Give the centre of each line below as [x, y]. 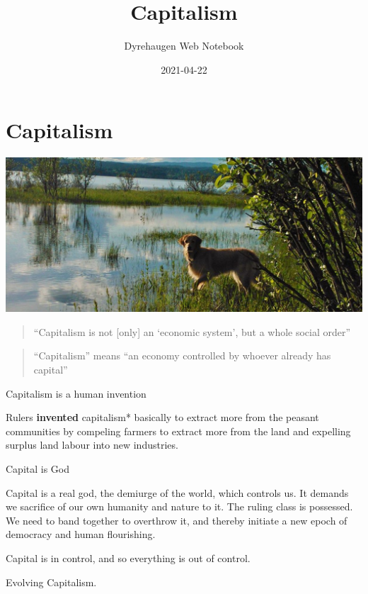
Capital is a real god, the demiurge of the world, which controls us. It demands [177, 492]
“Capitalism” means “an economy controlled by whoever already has [182, 355]
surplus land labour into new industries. [92, 445]
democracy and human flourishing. [81, 534]
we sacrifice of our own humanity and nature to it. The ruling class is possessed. [179, 506]
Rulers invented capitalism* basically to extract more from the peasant [162, 417]
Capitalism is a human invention [76, 393]
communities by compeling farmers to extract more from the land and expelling [178, 431]
